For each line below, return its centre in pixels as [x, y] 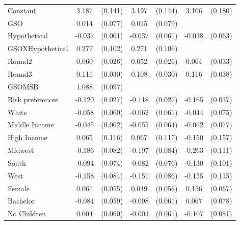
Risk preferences [33, 99]
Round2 [20, 61]
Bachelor [21, 201]
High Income [28, 137]
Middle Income [31, 125]
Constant [22, 10]
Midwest [21, 150]
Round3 [20, 73]
